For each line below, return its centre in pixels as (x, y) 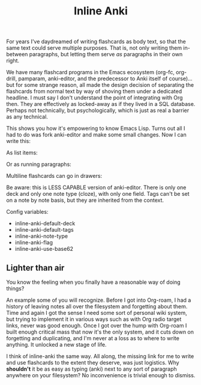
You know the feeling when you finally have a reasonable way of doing (94, 282)
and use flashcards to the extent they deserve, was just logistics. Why (93, 363)
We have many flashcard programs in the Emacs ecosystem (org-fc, (91, 72)
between (17, 54)
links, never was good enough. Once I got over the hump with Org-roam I (97, 325)
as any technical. (27, 117)
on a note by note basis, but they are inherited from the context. (85, 200)
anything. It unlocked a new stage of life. (56, 345)
